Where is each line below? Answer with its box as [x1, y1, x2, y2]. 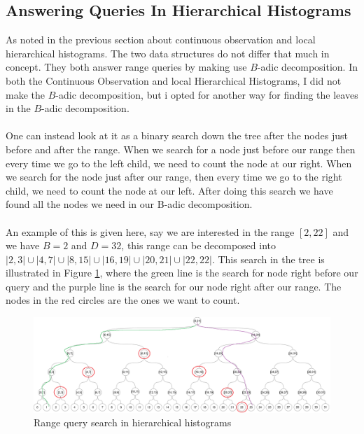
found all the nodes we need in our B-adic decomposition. [6, 197, 253, 211]
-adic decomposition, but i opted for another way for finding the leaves [55, 87, 358, 101]
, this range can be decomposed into [121, 238, 276, 253]
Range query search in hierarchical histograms [34, 415, 232, 430]
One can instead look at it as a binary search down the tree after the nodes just [6, 128, 348, 143]
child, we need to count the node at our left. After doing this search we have [6, 183, 333, 197]
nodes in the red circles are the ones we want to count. [6, 293, 240, 307]
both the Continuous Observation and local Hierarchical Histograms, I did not [6, 73, 342, 87]
